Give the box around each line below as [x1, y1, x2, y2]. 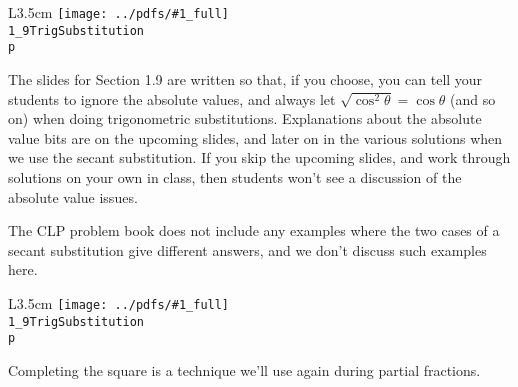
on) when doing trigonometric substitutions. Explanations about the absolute [8, 108, 482, 129]
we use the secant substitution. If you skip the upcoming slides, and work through [8, 147, 511, 168]
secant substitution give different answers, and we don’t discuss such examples [8, 239, 487, 260]
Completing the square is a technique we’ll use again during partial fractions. [8, 359, 481, 380]
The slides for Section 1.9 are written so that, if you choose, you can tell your [8, 68, 483, 89]
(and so [450, 88, 496, 109]
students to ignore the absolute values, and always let [8, 88, 336, 109]
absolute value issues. [8, 186, 138, 207]
